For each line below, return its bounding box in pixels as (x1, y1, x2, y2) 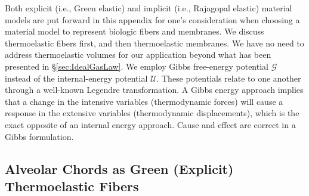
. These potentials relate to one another (156, 71, 301, 84)
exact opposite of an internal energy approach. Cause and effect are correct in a (5, 118, 296, 130)
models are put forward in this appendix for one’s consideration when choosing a (5, 13, 300, 26)
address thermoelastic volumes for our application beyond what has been (5, 48, 271, 61)
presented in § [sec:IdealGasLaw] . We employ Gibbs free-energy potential (5, 60, 268, 72)
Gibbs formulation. (5, 130, 74, 142)
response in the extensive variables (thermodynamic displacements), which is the (5, 107, 299, 119)
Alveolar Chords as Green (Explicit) (5, 159, 234, 178)
